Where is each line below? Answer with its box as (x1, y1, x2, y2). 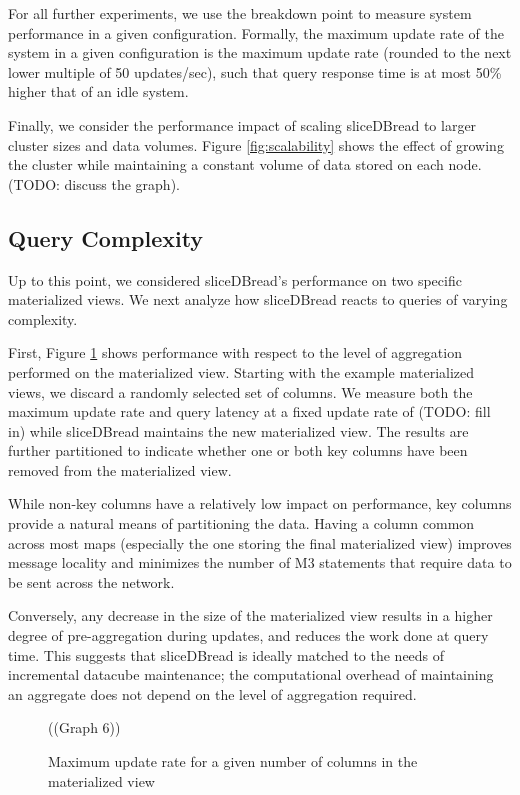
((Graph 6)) (48, 717, 121, 738)
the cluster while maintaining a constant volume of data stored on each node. (8, 154, 482, 175)
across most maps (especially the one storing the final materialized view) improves (8, 532, 512, 553)
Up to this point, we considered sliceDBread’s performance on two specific (8, 269, 462, 290)
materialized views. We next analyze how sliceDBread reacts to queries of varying (8, 289, 508, 310)
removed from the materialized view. (8, 459, 232, 480)
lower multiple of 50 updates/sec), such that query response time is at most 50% (8, 61, 502, 82)
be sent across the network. (8, 571, 175, 592)
